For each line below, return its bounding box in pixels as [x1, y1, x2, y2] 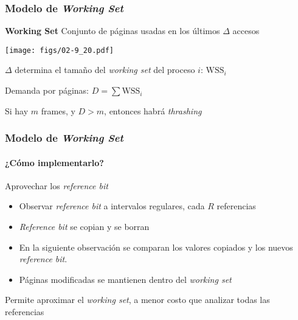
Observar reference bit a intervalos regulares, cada [19, 200, 205, 212]
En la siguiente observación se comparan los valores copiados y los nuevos [19, 240, 293, 253]
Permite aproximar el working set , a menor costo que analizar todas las [5, 293, 270, 306]
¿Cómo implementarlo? [5, 156, 104, 169]
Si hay [5, 104, 29, 117]
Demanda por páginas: [5, 84, 89, 97]
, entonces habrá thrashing [104, 104, 202, 117]
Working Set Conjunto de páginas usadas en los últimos [5, 24, 220, 37]
